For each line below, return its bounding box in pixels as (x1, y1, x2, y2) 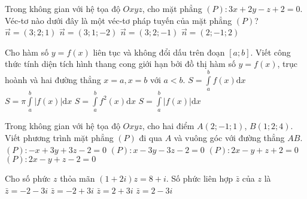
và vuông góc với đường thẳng (174, 131, 285, 143)
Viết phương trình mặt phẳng (5, 131, 114, 143)
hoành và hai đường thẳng (5, 73, 101, 85)
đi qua (139, 131, 163, 143)
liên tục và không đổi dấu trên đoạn (93, 45, 225, 58)
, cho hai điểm (142, 120, 194, 132)
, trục (277, 57, 297, 70)
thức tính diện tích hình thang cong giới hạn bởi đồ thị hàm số (5, 57, 236, 70)
